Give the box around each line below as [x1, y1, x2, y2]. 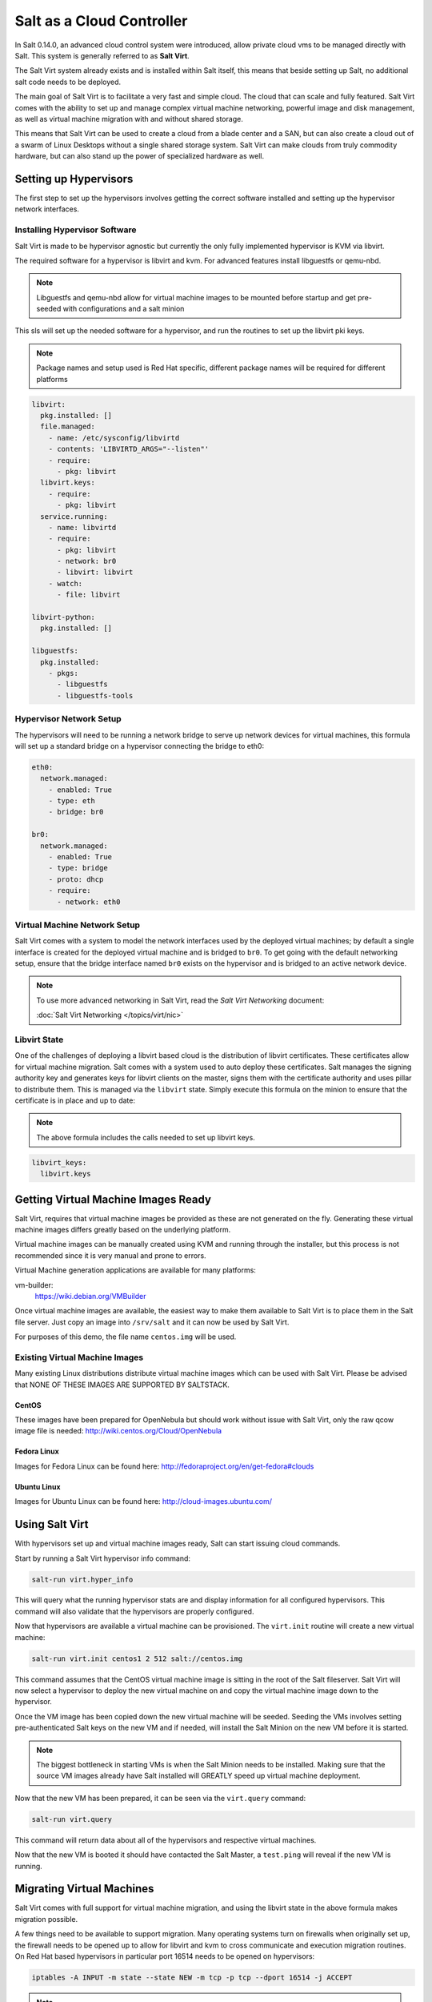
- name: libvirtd [48, 523, 117, 532]
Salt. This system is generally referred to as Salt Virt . [14, 50, 190, 60]
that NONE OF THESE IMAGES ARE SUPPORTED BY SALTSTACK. [14, 1380, 230, 1389]
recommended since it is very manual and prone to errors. [14, 1250, 207, 1260]
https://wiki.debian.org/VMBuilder [34, 1291, 146, 1300]
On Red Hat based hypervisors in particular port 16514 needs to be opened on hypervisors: [14, 1951, 315, 1961]
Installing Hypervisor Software [14, 224, 137, 235]
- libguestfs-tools [57, 691, 134, 700]
